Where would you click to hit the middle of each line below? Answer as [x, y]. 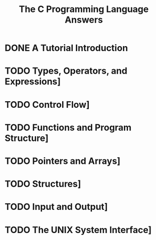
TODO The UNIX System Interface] [78, 230]
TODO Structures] [43, 184]
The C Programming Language [84, 9]
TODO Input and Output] [56, 207]
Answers [84, 20]
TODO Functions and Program [68, 128]
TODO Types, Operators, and [66, 71]
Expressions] [33, 82]
